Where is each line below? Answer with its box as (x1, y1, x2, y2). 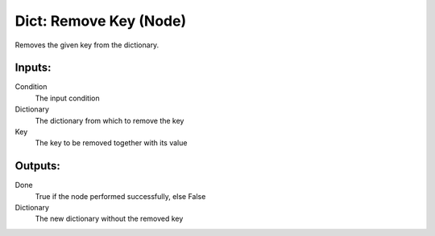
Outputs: (14, 159, 60, 173)
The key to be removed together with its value (35, 138, 188, 148)
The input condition (35, 93, 100, 103)
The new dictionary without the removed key (35, 214, 184, 224)
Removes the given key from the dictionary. (14, 40, 159, 50)
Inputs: (14, 61, 52, 75)
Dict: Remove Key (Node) (14, 12, 187, 30)
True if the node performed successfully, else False (35, 191, 206, 201)
